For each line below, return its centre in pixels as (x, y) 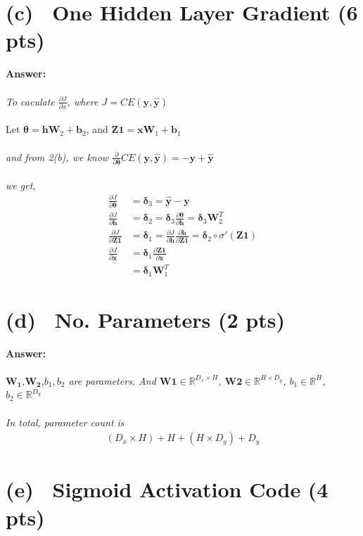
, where (83, 101)
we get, (21, 185)
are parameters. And (112, 380)
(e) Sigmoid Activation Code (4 (167, 489)
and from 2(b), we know (57, 157)
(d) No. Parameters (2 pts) (145, 319)
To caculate (30, 101)
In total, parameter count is (65, 422)
